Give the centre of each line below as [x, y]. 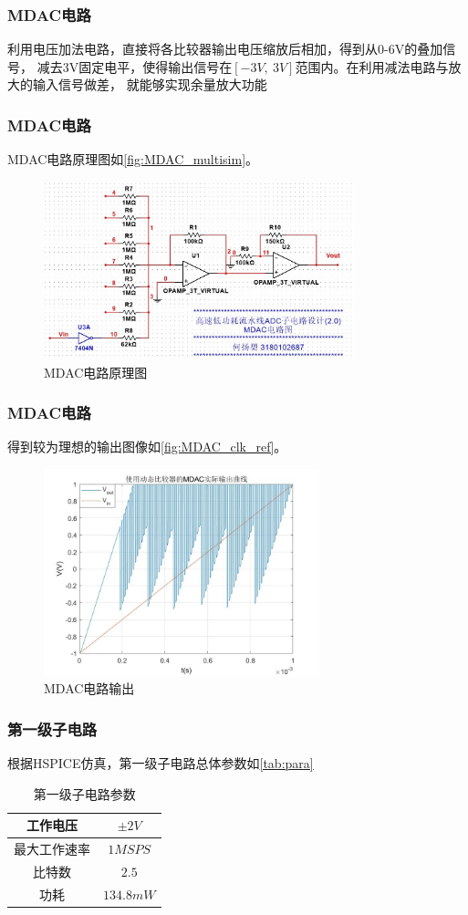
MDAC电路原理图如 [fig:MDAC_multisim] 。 [133, 159]
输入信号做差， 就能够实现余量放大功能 [150, 84]
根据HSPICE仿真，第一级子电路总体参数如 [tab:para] [161, 763]
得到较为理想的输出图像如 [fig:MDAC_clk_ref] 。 [147, 447]
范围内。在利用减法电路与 [372, 66]
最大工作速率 [52, 849]
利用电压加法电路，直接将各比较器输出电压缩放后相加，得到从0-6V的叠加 [225, 49]
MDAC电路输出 [89, 688]
